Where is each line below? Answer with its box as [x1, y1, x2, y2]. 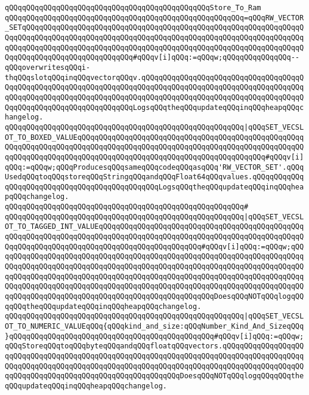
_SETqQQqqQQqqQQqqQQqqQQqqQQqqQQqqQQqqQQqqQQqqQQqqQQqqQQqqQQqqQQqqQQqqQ [5, 23, 304, 32]
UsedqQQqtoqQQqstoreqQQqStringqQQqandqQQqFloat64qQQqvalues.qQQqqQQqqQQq [5, 173, 304, 182]
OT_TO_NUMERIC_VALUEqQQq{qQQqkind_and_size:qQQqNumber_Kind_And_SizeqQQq [5, 322, 304, 330]
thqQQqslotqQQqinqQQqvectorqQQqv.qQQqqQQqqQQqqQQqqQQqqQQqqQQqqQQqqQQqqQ [5, 73, 304, 82]
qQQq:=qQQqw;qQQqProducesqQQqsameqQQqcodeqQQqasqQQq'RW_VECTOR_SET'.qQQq [5, 163, 304, 172]
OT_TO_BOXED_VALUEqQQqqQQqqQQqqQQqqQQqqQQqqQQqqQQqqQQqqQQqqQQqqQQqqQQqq [5, 133, 304, 142]
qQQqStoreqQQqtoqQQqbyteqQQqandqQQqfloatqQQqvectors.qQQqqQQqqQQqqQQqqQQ [5, 342, 304, 351]
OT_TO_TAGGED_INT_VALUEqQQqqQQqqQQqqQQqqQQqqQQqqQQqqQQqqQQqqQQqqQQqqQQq [5, 222, 304, 231]
